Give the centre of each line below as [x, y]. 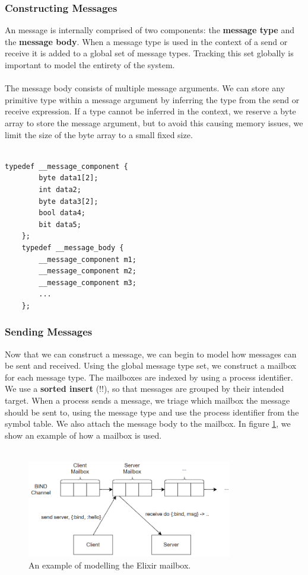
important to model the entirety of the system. [90, 65]
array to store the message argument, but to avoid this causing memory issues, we [154, 122]
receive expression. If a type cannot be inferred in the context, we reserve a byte [150, 111]
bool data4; [62, 213]
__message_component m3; [88, 282]
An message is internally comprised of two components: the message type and [150, 30]
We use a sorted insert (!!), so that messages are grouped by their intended [145, 389]
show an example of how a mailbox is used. [83, 435]
